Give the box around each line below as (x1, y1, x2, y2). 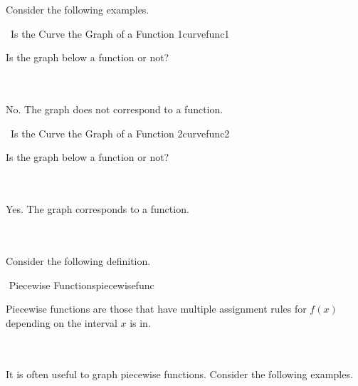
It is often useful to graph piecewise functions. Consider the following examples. (6, 367, 353, 382)
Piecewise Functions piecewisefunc (9, 277, 154, 292)
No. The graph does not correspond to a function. (6, 102, 223, 117)
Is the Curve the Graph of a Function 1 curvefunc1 (10, 26, 230, 41)
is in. (130, 315, 151, 330)
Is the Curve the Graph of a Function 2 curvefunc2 (10, 125, 230, 140)
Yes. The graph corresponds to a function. (6, 202, 189, 217)
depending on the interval (6, 315, 117, 330)
